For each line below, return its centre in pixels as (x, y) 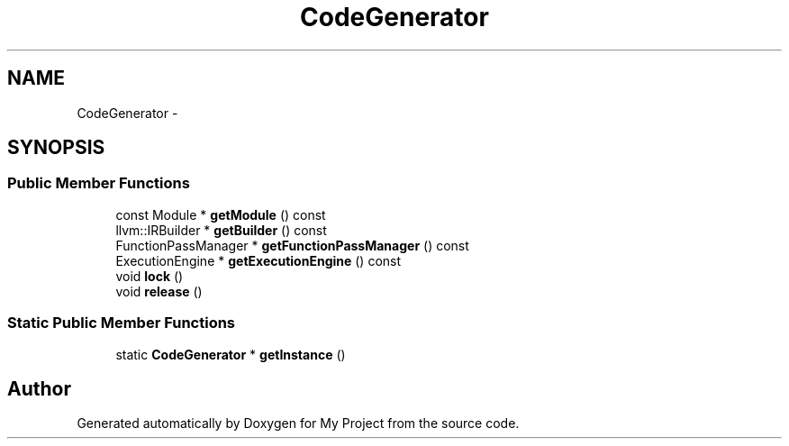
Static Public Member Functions (122, 323)
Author (39, 388)
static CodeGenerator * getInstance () (231, 354)
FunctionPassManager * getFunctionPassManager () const (292, 245)
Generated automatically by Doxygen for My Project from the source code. (298, 423)
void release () (159, 291)
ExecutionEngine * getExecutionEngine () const (258, 260)
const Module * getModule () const (221, 214)
